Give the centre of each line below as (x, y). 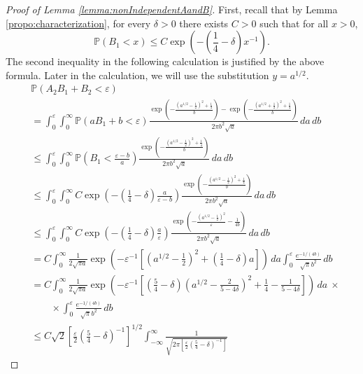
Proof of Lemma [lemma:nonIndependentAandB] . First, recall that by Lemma (172, 9)
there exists (204, 23)
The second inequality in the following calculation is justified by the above (165, 61)
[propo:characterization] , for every (78, 23)
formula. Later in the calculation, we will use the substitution (137, 75)
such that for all (294, 23)
